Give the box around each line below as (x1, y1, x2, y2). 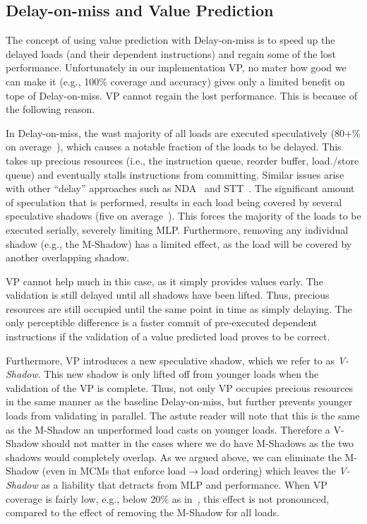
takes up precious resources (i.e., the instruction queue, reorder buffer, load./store (6, 153, 359, 167)
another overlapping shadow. (6, 250, 130, 265)
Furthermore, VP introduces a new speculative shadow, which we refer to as (6, 352, 335, 367)
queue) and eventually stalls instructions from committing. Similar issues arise (6, 167, 344, 181)
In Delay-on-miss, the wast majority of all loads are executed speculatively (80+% (6, 125, 361, 140)
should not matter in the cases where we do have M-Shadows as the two (42, 436, 354, 451)
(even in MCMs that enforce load (42, 463, 186, 478)
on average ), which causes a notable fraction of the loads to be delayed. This (6, 139, 342, 154)
